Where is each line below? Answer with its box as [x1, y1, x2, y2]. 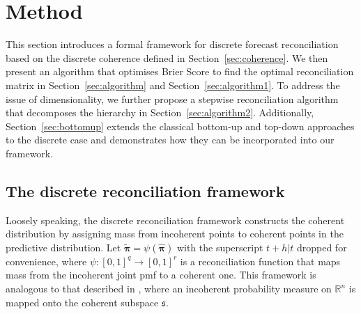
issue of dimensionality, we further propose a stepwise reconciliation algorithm [6, 91, 339, 106]
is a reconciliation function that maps [180, 253, 341, 268]
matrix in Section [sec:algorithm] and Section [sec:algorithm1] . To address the [6, 77, 340, 92]
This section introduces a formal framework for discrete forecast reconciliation [6, 37, 339, 52]
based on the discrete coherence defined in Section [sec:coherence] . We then [6, 50, 328, 65]
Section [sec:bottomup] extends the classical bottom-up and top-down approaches [6, 118, 355, 133]
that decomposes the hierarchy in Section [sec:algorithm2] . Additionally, [6, 105, 314, 120]
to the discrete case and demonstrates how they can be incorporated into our [6, 132, 335, 147]
